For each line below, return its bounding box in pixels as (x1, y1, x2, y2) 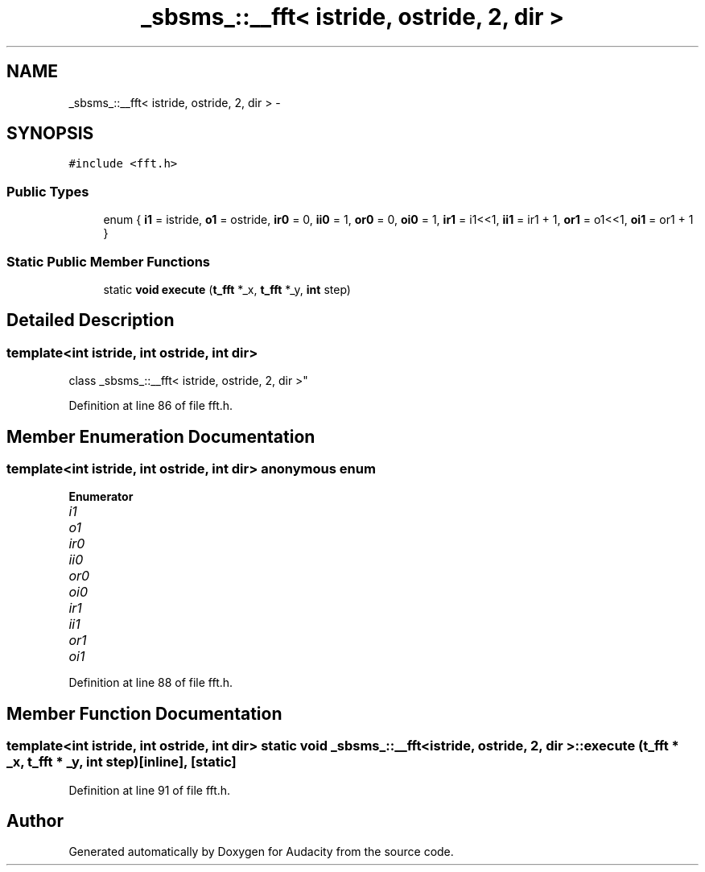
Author (6, 811, 64, 832)
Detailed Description (6, 310, 175, 331)
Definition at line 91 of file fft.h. (68, 783, 231, 797)
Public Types (6, 183, 89, 200)
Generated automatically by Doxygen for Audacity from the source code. (68, 845, 454, 859)
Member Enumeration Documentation (6, 426, 315, 447)
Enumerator (68, 490, 134, 504)
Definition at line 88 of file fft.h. (68, 676, 233, 690)
